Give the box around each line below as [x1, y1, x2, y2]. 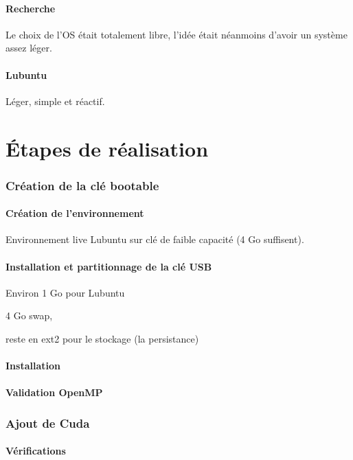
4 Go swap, [5, 308, 53, 323]
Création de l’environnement [5, 206, 144, 220]
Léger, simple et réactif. [5, 93, 105, 108]
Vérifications [5, 444, 66, 458]
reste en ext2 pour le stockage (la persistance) [5, 331, 199, 345]
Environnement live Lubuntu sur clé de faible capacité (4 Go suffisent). [5, 232, 304, 246]
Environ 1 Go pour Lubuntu [5, 285, 125, 299]
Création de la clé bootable [5, 176, 159, 194]
